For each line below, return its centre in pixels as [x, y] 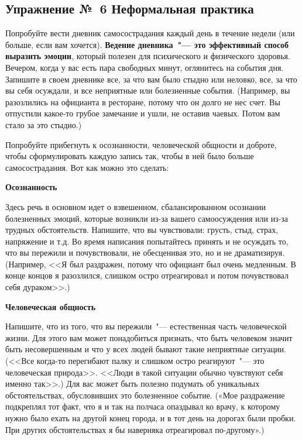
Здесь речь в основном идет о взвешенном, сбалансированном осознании [135, 206]
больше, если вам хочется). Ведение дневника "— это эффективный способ [147, 44]
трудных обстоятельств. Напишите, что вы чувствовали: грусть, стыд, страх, [142, 230]
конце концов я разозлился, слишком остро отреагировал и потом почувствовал [147, 275]
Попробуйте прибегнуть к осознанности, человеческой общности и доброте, [141, 144]
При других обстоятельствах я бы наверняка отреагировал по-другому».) [135, 429]
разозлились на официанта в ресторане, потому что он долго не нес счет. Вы [143, 102]
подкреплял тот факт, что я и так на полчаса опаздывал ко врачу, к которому [143, 406]
